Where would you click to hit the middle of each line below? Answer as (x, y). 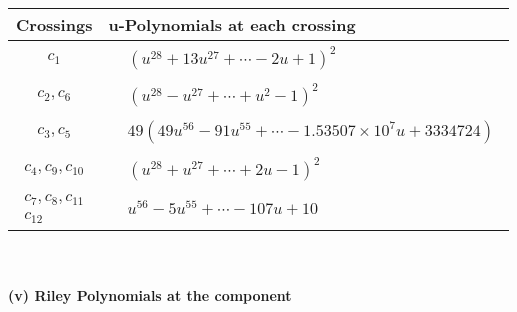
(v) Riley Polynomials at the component (150, 295)
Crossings (54, 24)
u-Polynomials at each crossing (232, 24)
